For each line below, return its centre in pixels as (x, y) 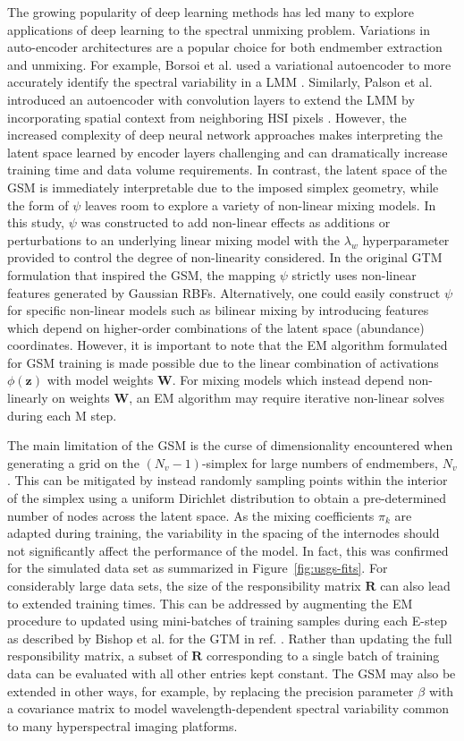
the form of (38, 204)
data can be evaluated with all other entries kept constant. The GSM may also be (232, 673)
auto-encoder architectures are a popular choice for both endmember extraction (225, 47)
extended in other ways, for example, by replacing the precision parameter (211, 690)
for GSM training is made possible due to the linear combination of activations (223, 362)
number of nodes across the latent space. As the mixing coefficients (191, 515)
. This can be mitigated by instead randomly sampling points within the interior (228, 480)
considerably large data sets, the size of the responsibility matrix (184, 585)
